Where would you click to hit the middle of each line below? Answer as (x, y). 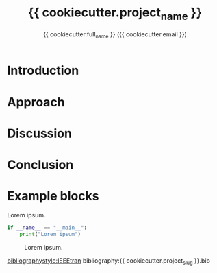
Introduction (43, 71)
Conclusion (40, 164)
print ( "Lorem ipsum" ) (50, 234)
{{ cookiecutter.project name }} (115, 14)
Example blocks (53, 196)
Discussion (39, 133)
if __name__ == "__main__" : (47, 228)
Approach (36, 102)
